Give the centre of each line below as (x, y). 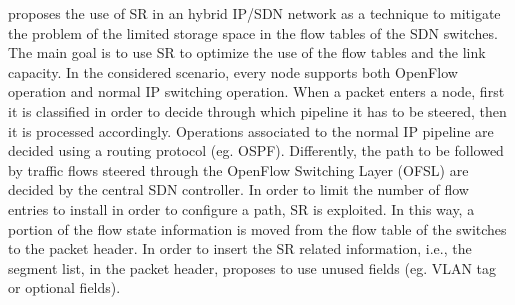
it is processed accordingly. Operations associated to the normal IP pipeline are (251, 130)
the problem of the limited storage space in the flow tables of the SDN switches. (253, 32)
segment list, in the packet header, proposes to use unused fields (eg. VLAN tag (252, 267)
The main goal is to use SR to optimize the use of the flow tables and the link (247, 52)
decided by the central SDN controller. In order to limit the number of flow (238, 189)
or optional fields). (64, 287)
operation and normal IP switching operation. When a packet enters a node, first (256, 91)
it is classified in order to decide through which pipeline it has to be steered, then (257, 110)
